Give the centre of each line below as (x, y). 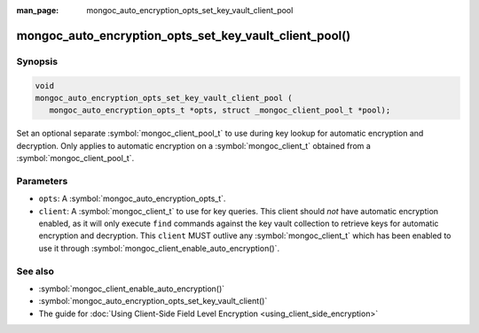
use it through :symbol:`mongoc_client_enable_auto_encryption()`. (159, 248)
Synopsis (37, 61)
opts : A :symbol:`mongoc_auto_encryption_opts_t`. (132, 198)
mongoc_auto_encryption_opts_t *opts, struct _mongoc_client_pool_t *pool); (220, 110)
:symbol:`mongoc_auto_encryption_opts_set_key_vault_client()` (153, 301)
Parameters (42, 181)
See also (35, 271)
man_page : (38, 10)
